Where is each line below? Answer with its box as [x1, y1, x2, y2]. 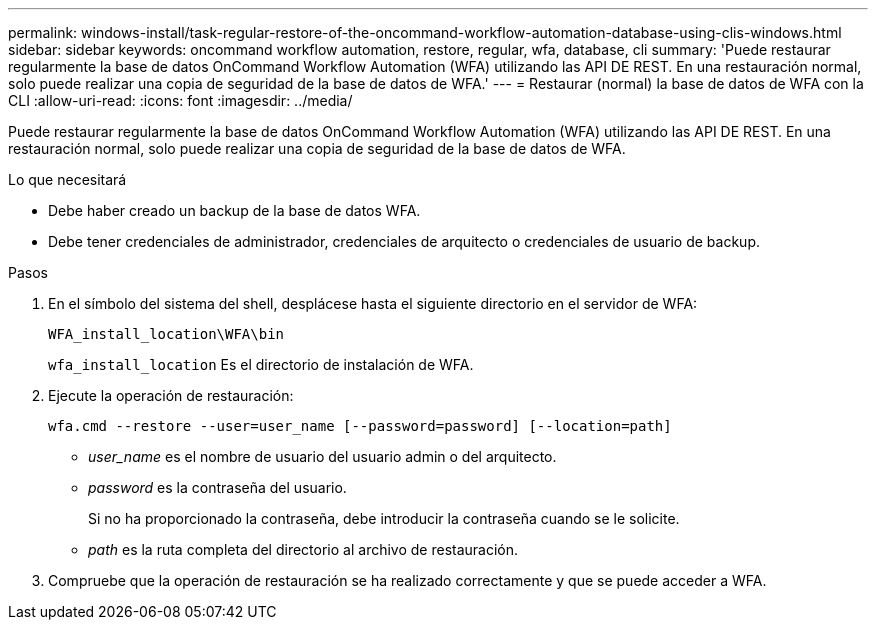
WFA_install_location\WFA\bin [48, 326, 285, 342]
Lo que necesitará [8, 171, 127, 188]
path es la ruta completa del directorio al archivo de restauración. [88, 541, 519, 558]
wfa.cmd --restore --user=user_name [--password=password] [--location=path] [48, 418, 672, 434]
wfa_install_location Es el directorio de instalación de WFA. [48, 356, 474, 373]
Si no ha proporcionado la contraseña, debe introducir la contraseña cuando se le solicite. [88, 510, 680, 527]
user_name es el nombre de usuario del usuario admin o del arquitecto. [88, 448, 557, 465]
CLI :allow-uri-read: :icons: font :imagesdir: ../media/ [8, 92, 353, 109]
